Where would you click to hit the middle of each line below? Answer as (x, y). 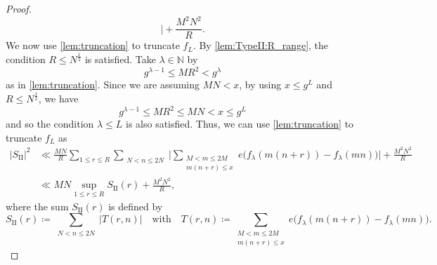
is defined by (136, 206)
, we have (58, 98)
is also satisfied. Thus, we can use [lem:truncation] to (240, 124)
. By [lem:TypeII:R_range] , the (261, 45)
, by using (260, 84)
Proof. (19, 8)
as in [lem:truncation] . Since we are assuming (103, 84)
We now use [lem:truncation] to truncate (93, 45)
